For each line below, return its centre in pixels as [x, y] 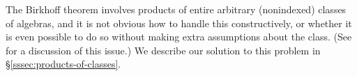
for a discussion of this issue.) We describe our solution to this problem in [163, 50]
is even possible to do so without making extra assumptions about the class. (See [179, 37]
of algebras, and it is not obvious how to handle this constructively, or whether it [179, 23]
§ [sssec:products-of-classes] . [63, 64]
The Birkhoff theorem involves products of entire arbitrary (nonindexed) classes [176, 9]
